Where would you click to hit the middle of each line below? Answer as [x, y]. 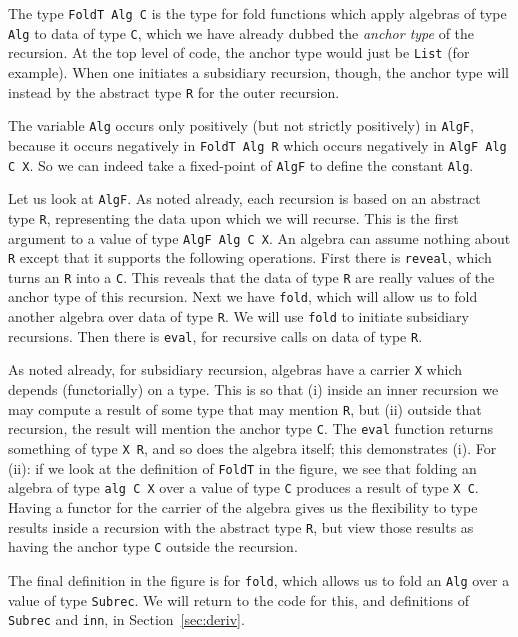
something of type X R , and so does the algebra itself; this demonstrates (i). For [252, 448]
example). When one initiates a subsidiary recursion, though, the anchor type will [259, 71]
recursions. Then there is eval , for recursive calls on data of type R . [215, 335]
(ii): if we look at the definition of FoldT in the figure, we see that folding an [242, 467]
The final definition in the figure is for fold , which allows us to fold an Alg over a [259, 579]
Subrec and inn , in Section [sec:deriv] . [126, 619]
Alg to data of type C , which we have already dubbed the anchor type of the [241, 32]
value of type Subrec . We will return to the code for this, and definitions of [238, 599]
